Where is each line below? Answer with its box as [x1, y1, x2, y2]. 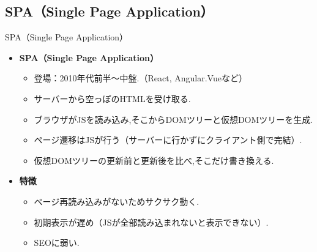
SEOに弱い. [34, 236, 80, 249]
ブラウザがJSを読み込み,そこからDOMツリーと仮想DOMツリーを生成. [34, 113, 313, 125]
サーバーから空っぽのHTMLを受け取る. [34, 92, 191, 105]
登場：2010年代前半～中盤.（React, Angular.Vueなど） [34, 72, 247, 84]
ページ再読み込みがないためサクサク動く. [34, 195, 200, 207]
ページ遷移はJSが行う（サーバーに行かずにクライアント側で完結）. [34, 133, 302, 146]
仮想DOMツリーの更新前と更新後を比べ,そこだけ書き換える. [34, 154, 274, 166]
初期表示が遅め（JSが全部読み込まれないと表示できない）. [34, 215, 269, 228]
